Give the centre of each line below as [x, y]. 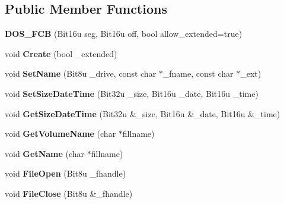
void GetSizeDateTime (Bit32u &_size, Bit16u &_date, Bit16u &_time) [143, 113]
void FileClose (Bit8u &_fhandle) [69, 193]
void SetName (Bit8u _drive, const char [81, 73]
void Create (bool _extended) [61, 53]
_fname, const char [198, 73]
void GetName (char [45, 153]
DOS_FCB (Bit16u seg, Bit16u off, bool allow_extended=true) [124, 34]
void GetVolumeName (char [60, 134]
